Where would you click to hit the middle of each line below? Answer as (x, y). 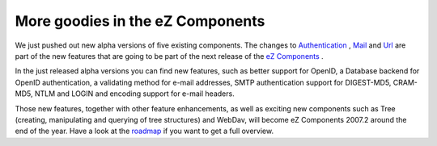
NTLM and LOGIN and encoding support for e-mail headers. (134, 94)
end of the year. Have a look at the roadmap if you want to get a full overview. (144, 131)
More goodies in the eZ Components (140, 21)
